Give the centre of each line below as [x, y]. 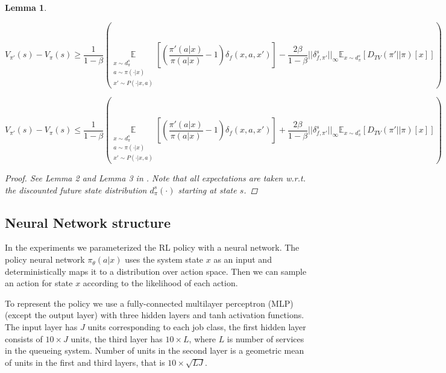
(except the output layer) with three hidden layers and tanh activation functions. [155, 315]
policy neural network [45, 259]
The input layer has [41, 327]
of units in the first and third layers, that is [85, 362]
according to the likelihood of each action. [160, 283]
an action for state [39, 283]
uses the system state [164, 259]
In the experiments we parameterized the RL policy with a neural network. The [152, 247]
